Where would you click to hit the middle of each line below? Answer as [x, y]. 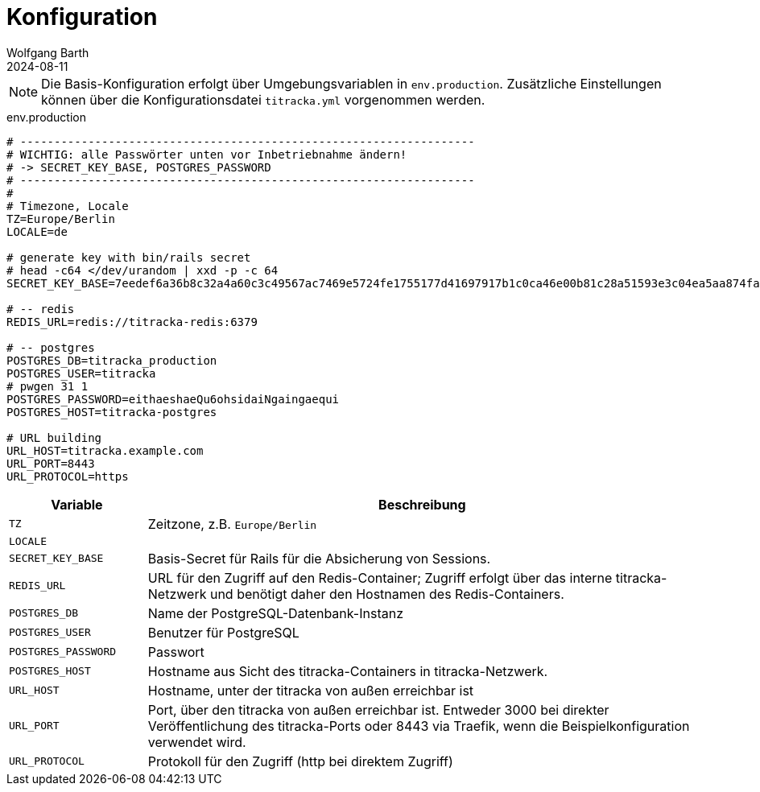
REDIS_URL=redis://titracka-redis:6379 [132, 322]
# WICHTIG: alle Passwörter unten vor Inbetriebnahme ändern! [207, 154]
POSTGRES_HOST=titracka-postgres [112, 412]
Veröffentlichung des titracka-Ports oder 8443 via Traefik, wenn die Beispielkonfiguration [419, 726]
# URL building [54, 437]
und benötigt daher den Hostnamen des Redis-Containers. [387, 594]
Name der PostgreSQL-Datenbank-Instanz [275, 613]
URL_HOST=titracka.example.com [105, 450]
